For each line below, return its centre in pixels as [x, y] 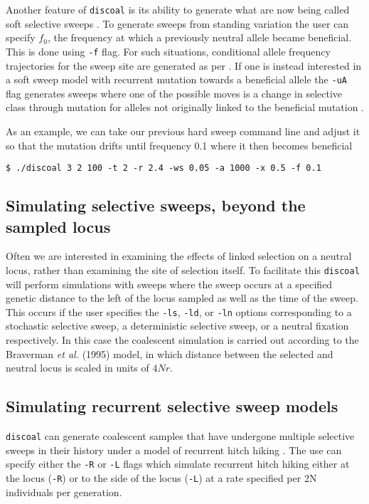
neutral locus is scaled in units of [77, 368]
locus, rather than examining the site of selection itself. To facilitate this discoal [183, 269]
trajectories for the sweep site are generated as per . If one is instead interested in [184, 65]
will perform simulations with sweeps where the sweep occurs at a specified [169, 284]
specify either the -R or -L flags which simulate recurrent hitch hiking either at [178, 464]
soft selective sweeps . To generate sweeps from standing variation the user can [177, 23]
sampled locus [58, 226]
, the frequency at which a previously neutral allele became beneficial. [199, 37]
